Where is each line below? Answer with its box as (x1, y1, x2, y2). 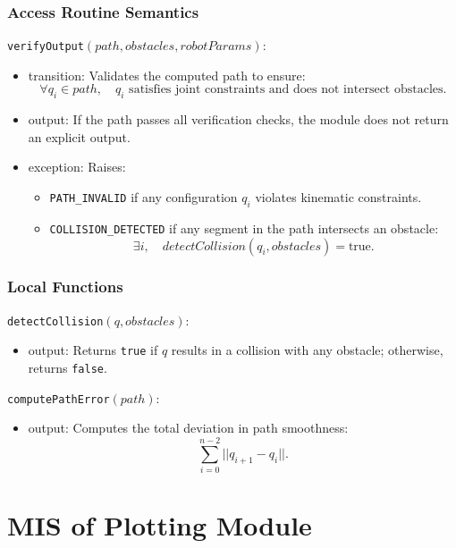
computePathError (7, 392, 110, 406)
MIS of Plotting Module (7, 507, 312, 544)
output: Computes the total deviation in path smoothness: (28, 418, 349, 437)
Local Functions (7, 275, 123, 298)
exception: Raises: (28, 157, 126, 176)
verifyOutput (7, 40, 84, 54)
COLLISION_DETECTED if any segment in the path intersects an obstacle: (49, 218, 439, 237)
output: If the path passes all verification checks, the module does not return (28, 110, 449, 129)
